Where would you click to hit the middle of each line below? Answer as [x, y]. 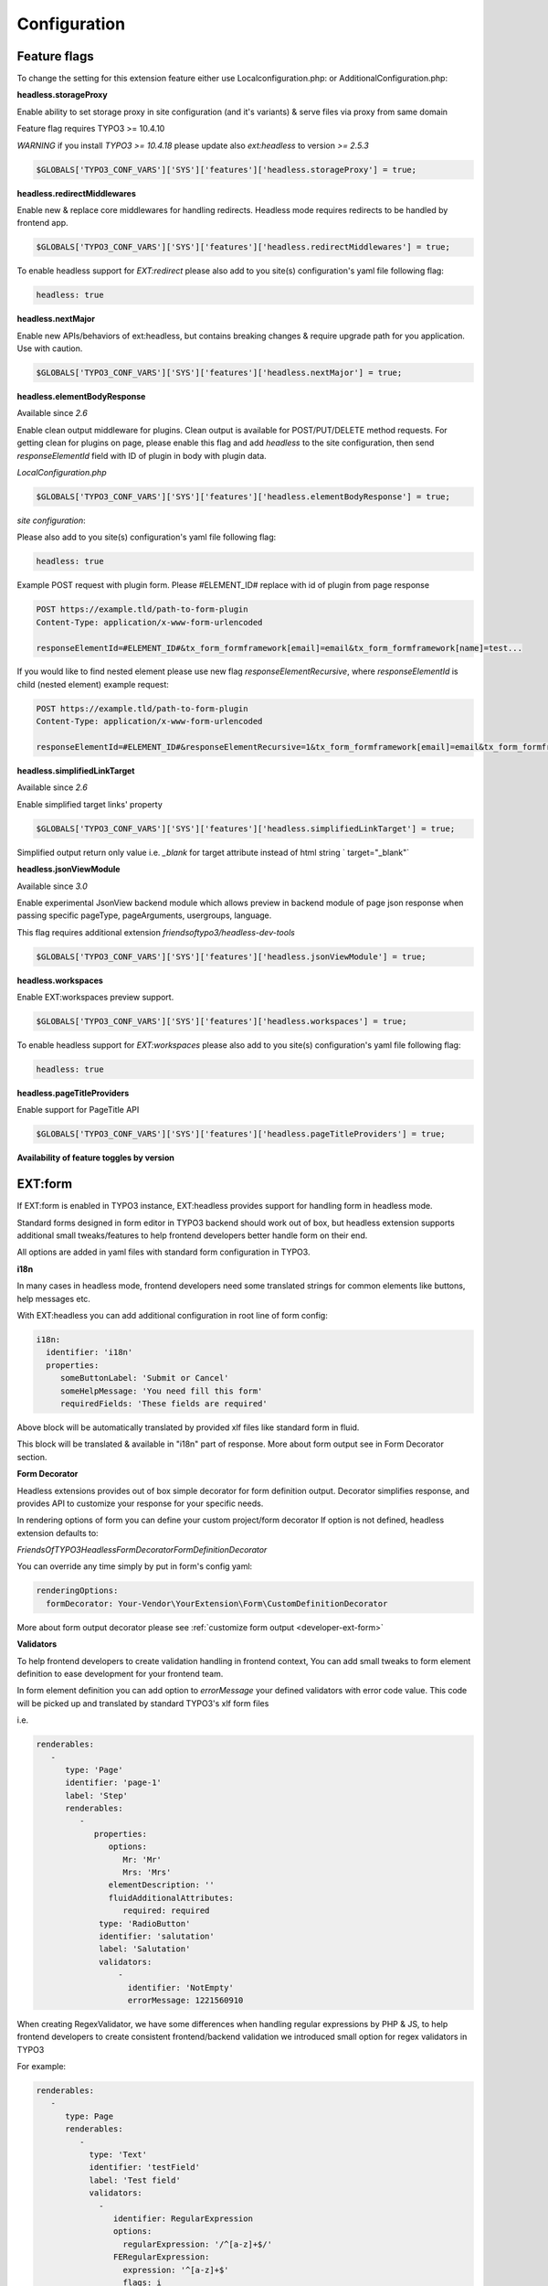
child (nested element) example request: [93, 684]
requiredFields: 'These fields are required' [164, 1403]
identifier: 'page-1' [113, 1783]
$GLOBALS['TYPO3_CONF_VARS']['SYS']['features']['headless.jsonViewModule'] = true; [231, 956]
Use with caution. [50, 348]
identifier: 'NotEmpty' [181, 1987]
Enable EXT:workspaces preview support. [95, 998]
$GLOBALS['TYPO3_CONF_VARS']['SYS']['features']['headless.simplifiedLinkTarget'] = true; [246, 828]
